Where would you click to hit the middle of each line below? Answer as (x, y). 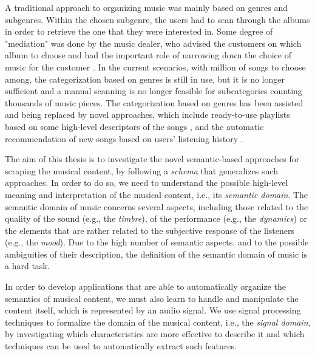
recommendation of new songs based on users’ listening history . (124, 138)
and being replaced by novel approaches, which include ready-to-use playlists (147, 115)
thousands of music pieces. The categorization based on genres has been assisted (154, 102)
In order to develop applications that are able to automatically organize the (146, 286)
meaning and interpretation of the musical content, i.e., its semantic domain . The (157, 194)
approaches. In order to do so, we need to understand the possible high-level (147, 183)
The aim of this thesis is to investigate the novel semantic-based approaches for (152, 159)
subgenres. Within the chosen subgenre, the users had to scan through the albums (157, 19)
